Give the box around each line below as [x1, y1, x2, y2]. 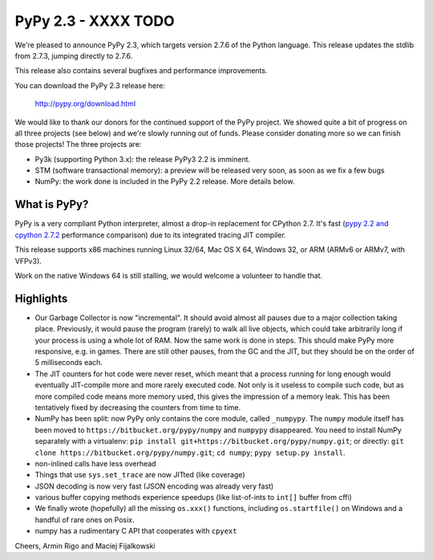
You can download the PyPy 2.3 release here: [14, 80, 166, 90]
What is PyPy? [14, 197, 89, 212]
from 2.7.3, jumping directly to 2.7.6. [14, 51, 133, 60]
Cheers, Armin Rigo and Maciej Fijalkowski [14, 541, 156, 550]
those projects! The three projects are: [14, 140, 142, 149]
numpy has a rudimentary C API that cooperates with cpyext [34, 526, 237, 536]
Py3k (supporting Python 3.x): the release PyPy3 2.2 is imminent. [34, 154, 251, 164]
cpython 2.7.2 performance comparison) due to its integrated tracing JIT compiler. [14, 229, 286, 240]
